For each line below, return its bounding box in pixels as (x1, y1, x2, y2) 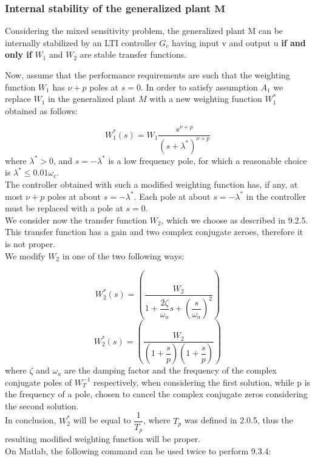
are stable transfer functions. (80, 48, 187, 61)
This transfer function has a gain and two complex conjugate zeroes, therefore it (5, 225, 303, 238)
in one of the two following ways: (62, 249, 185, 262)
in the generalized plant (48, 92, 136, 105)
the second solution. (5, 399, 79, 412)
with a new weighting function (149, 92, 262, 105)
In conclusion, (5, 414, 56, 426)
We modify (5, 249, 46, 262)
